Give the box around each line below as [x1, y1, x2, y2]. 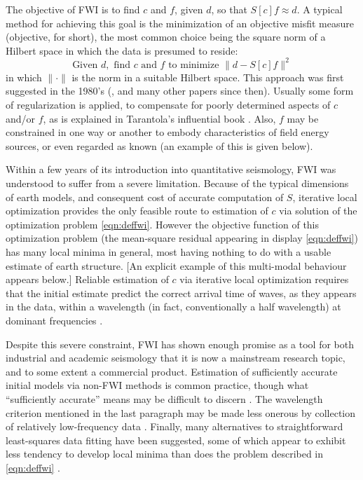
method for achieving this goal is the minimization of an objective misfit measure [6, 15, 354, 30]
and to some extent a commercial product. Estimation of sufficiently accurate [6, 364, 338, 378]
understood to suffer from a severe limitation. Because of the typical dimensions [6, 176, 349, 191]
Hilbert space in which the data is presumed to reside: [6, 43, 238, 57]
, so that [211, 2, 247, 16]
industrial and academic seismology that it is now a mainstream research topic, [6, 350, 345, 365]
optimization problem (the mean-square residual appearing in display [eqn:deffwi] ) [6, 231, 358, 245]
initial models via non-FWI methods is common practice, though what [6, 378, 309, 392]
